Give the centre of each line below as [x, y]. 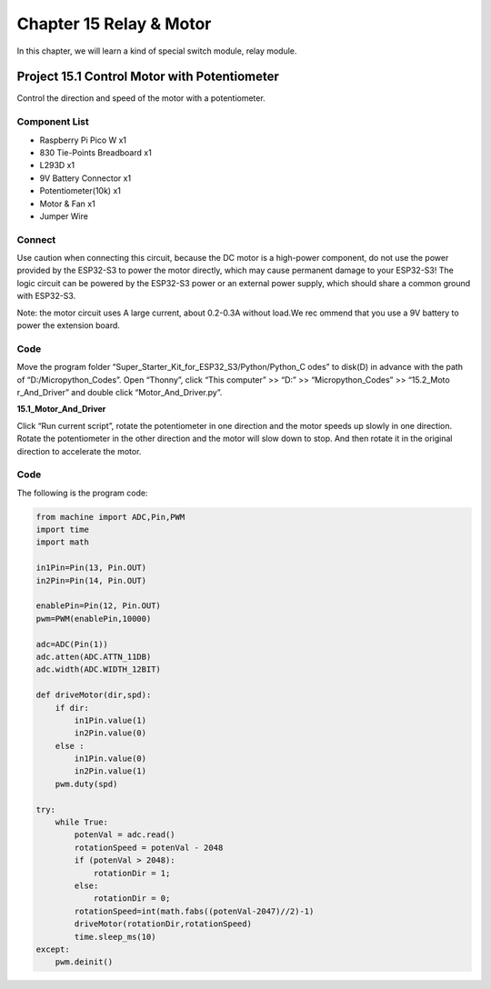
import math [63, 542]
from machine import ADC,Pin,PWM [110, 517]
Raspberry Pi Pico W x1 [83, 140]
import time [63, 530]
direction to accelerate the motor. [79, 451]
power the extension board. [68, 325]
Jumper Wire [64, 216]
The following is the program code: [82, 493]
